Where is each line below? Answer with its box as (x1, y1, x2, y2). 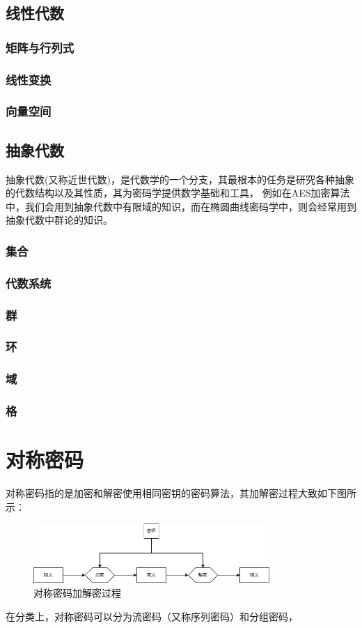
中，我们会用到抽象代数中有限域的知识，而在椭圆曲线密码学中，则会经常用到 (6, 199, 356, 213)
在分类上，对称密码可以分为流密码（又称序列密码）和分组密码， (6, 608, 298, 623)
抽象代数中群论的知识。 (6, 213, 113, 227)
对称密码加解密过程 (33, 585, 121, 600)
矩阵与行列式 (6, 38, 74, 56)
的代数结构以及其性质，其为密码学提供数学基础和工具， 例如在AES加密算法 (6, 185, 350, 200)
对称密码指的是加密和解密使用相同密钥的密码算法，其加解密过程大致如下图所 (6, 486, 356, 500)
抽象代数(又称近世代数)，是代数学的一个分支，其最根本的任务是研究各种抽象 (6, 171, 354, 186)
